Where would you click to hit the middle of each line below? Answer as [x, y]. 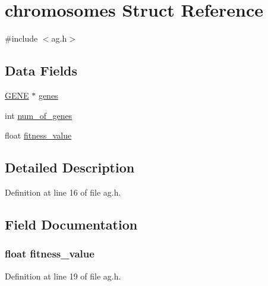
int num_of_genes [39, 115]
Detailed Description [70, 167]
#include [21, 38]
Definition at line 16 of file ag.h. [63, 192]
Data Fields [41, 70]
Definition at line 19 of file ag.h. [63, 276]
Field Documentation [71, 224]
